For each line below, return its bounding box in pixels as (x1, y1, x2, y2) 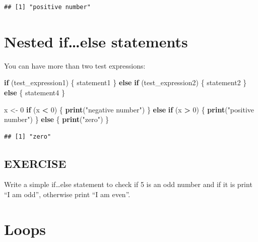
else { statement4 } (4, 87, 65, 97)
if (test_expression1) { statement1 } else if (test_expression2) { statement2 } (4, 77, 247, 88)
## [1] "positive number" (4, 4, 91, 11)
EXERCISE (4, 155, 67, 171)
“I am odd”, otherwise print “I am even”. (4, 189, 131, 200)
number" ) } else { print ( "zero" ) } (4, 114, 109, 125)
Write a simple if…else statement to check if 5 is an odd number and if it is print (4, 179, 252, 190)
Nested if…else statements (4, 31, 188, 51)
